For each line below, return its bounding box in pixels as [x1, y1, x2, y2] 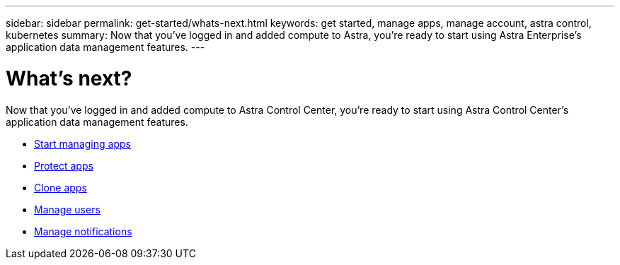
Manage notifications [34, 225, 132, 237]
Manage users [34, 203, 101, 216]
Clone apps [34, 181, 87, 194]
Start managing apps [34, 137, 131, 150]
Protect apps [34, 159, 93, 172]
